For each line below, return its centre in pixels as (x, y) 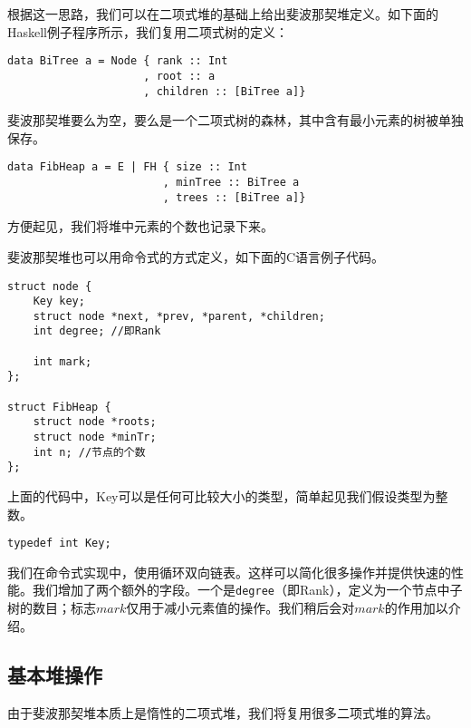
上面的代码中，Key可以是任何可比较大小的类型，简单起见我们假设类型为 (221, 496)
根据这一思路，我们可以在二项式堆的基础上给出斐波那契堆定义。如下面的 (223, 14)
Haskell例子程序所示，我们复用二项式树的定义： (148, 31)
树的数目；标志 (52, 608)
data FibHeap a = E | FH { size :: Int (127, 167)
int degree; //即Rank (97, 331)
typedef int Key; (59, 544)
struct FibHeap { (59, 407)
